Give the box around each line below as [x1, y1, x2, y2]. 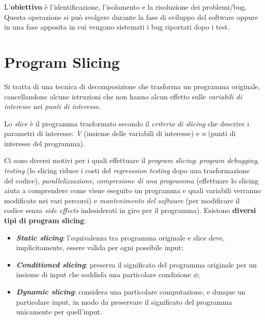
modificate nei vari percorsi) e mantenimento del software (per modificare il [4, 195, 240, 205]
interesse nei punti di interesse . [4, 101, 101, 112]
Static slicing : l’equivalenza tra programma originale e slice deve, [16, 232, 225, 243]
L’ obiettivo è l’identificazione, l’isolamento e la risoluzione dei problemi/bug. [4, 2, 247, 12]
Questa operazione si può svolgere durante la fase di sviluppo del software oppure [4, 11, 258, 22]
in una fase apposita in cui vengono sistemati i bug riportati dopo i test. [4, 21, 230, 32]
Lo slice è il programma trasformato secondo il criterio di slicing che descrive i [4, 118, 249, 128]
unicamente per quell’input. [16, 306, 102, 317]
